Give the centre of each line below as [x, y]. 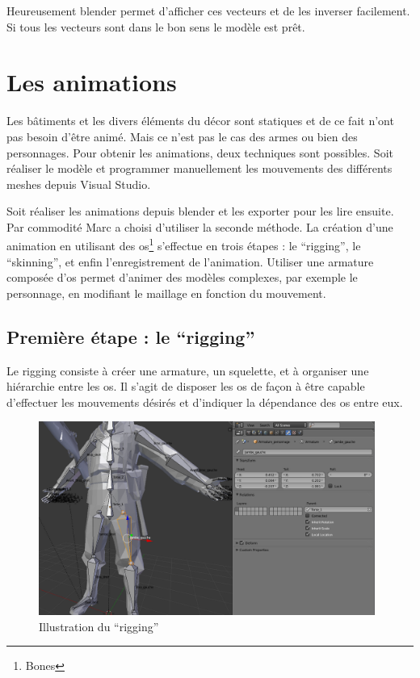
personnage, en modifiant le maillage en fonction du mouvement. [166, 293]
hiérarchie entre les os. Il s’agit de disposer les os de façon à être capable [186, 386]
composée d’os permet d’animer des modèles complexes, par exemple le [182, 277]
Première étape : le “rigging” [131, 336]
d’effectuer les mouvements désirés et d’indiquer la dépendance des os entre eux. [205, 402]
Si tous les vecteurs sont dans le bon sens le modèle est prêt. [156, 26]
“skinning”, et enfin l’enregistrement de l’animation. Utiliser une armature [190, 261]
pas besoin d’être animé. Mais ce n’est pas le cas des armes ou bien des [182, 136]
